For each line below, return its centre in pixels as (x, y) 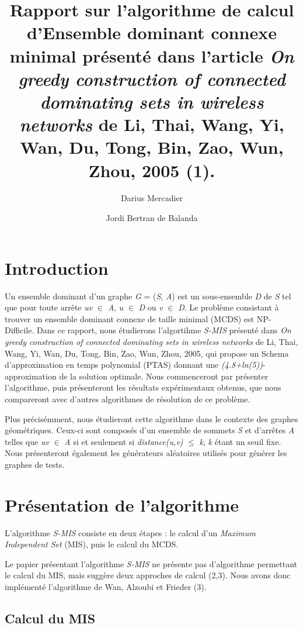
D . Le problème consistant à (229, 307)
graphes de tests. (35, 464)
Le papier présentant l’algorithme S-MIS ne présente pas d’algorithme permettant (151, 563)
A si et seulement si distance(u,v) (124, 441)
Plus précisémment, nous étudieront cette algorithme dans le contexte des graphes (151, 418)
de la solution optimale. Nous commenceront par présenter (164, 376)
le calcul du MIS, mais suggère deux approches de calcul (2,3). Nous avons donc (148, 575)
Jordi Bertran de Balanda (152, 218)
